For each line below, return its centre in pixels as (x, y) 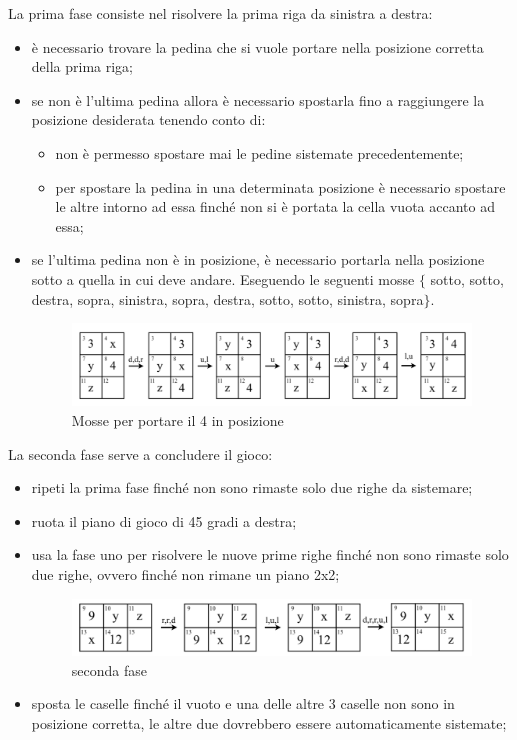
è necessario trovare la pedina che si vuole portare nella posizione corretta (257, 46)
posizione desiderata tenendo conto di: (148, 119)
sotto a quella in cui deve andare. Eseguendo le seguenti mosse (223, 278)
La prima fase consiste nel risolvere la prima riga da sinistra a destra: (220, 13)
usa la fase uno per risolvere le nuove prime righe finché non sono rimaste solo (270, 554)
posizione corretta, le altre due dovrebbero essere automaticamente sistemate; (269, 722)
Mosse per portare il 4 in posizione (177, 419)
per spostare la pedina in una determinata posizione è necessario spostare (280, 186)
